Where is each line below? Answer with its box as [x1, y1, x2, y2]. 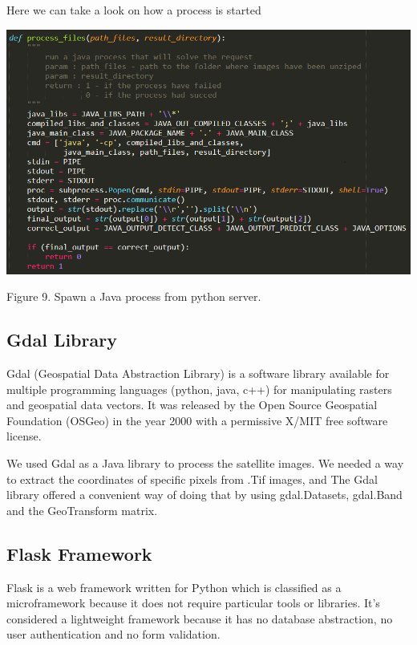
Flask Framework [6, 541, 152, 566]
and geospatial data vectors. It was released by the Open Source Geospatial [6, 396, 378, 413]
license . [6, 428, 42, 444]
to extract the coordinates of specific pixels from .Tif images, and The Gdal [6, 470, 378, 487]
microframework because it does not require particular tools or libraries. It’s [6, 594, 380, 611]
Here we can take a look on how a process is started [6, 2, 261, 18]
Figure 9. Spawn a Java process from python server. [6, 288, 261, 305]
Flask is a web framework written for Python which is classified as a [6, 578, 342, 595]
